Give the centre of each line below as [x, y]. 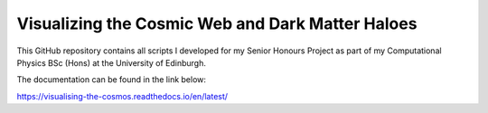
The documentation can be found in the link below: [112, 80]
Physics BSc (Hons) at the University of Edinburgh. [112, 62]
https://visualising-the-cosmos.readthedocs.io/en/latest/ [122, 96]
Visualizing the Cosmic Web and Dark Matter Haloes [217, 24]
